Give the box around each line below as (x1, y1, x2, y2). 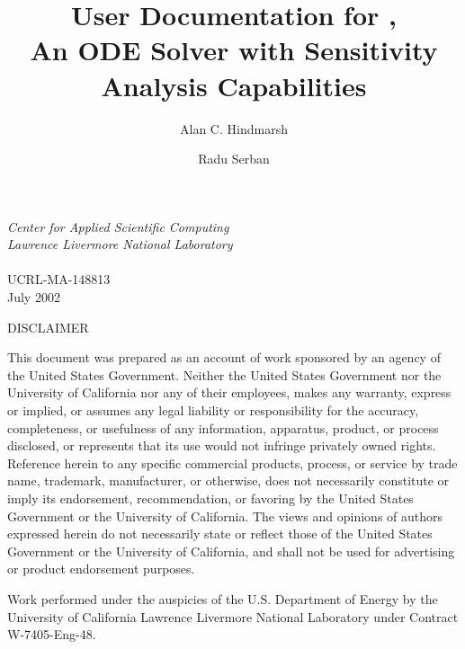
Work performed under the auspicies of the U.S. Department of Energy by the (7, 589, 438, 608)
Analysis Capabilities (101, 67, 367, 103)
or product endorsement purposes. (7, 559, 195, 578)
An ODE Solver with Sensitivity (30, 31, 438, 68)
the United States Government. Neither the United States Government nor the (7, 365, 442, 384)
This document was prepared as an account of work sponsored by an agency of (7, 348, 441, 367)
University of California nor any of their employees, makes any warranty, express (7, 383, 452, 402)
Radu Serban (198, 149, 270, 168)
